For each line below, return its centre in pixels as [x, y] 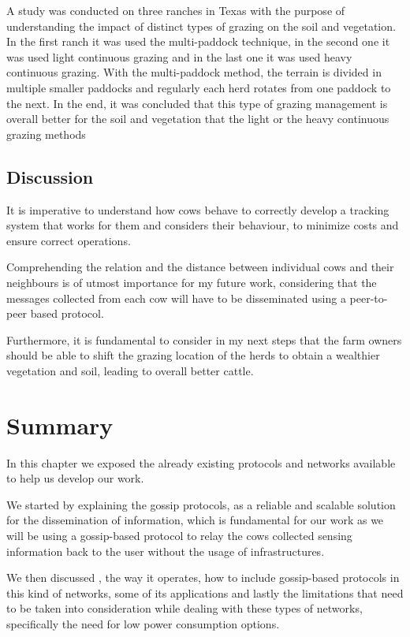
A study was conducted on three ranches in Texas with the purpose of [176, 10]
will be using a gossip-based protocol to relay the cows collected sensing [179, 535]
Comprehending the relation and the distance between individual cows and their [200, 267]
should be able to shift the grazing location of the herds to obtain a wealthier [193, 355]
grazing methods [46, 134]
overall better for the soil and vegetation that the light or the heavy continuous [198, 119]
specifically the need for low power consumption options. [143, 623]
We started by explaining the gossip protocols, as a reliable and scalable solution [201, 504]
